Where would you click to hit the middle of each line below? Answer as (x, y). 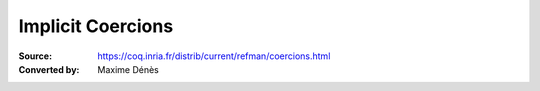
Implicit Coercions (96, 26)
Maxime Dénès (128, 69)
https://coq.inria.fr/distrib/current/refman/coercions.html (214, 56)
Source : (35, 56)
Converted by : (49, 69)
